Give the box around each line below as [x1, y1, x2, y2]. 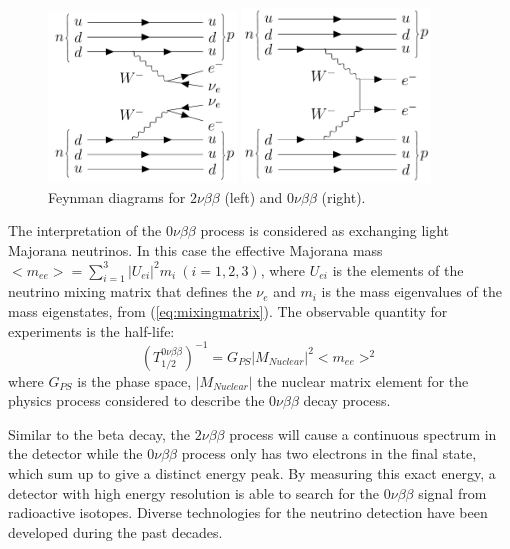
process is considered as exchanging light [200, 220, 449, 241]
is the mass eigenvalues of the [321, 281, 502, 302]
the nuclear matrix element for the [257, 370, 469, 391]
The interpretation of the [8, 220, 162, 241]
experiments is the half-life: [8, 320, 175, 341]
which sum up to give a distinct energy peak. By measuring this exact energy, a [8, 463, 496, 484]
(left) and [224, 186, 283, 207]
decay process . [303, 390, 391, 411]
